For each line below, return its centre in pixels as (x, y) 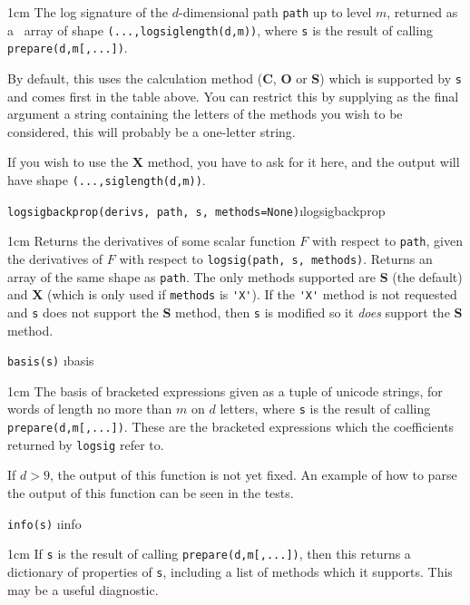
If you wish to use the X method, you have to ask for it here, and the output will (234, 162)
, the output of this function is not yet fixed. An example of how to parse (253, 475)
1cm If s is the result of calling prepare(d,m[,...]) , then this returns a (209, 554)
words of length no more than (90, 409)
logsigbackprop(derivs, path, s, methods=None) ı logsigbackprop (196, 210)
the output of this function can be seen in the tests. (151, 493)
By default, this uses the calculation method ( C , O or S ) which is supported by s (235, 78)
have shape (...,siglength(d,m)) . (107, 180)
